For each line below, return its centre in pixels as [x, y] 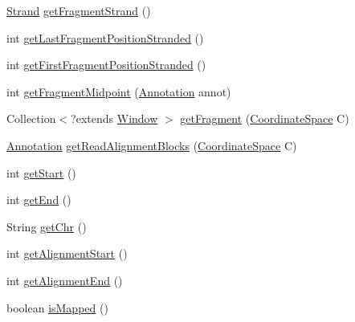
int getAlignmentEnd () [65, 280]
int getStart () [41, 172]
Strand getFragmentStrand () [79, 10]
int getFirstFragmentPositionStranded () [106, 65]
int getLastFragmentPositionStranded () [105, 37]
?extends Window [114, 118]
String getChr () [47, 226]
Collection [31, 118]
